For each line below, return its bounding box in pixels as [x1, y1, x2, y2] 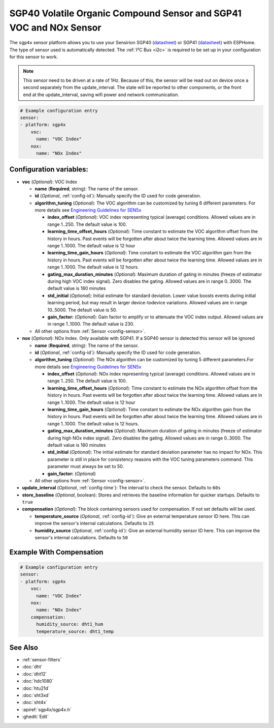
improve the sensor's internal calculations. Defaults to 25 [35, 520, 154, 527]
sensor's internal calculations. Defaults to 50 [35, 535, 128, 541]
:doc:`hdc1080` [22, 678, 54, 684]
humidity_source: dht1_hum [36, 621, 104, 627]
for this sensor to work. [9, 54, 58, 60]
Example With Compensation [9, 547, 104, 557]
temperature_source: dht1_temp [36, 628, 114, 634]
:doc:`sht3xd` [22, 692, 50, 698]
